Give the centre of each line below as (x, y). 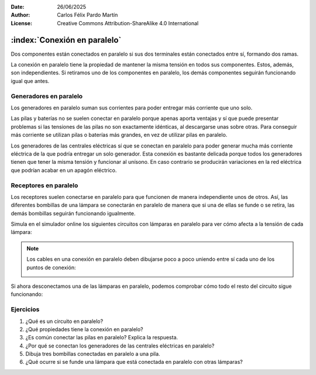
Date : (18, 7)
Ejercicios (25, 309)
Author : (20, 15)
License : (21, 23)
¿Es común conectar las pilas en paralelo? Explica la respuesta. (102, 338)
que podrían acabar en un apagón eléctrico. (64, 170)
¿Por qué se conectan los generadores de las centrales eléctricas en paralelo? (120, 346)
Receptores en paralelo (44, 185)
